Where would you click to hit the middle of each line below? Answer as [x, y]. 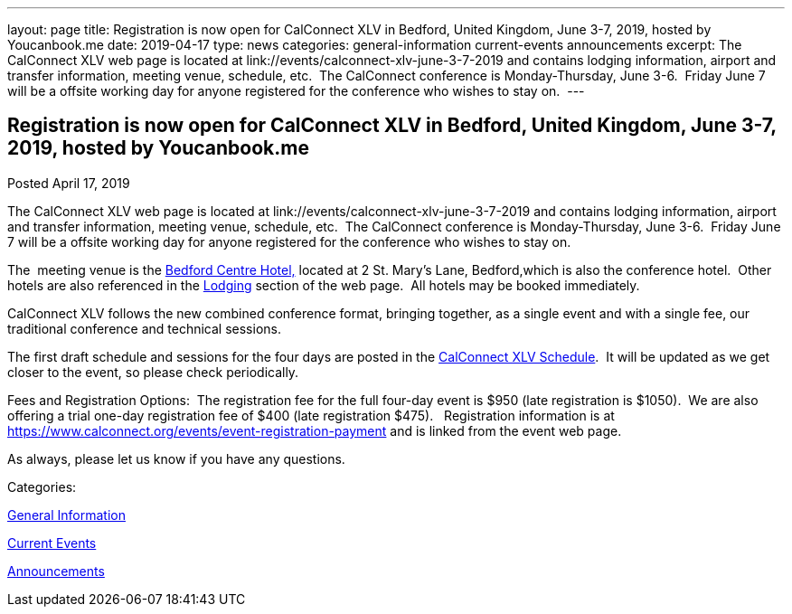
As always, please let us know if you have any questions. [176, 458]
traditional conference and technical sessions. [144, 328]
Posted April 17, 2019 [69, 183]
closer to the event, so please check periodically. [153, 372]
